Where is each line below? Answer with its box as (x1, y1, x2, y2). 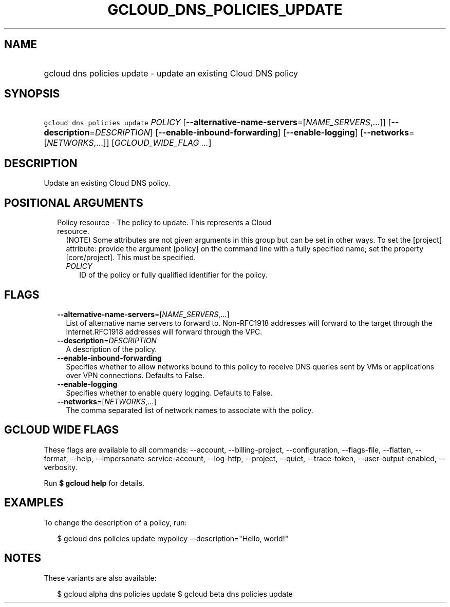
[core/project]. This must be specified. (66, 253, 196, 262)
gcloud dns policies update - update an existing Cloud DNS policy (44, 68, 298, 79)
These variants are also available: (44, 573, 157, 582)
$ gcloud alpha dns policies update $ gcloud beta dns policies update (57, 589, 293, 598)
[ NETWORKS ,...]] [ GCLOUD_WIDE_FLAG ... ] (44, 138, 212, 148)
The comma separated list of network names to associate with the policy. (66, 405, 313, 415)
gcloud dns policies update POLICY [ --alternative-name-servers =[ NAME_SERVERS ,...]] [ (44, 117, 391, 128)
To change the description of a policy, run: (44, 518, 187, 527)
